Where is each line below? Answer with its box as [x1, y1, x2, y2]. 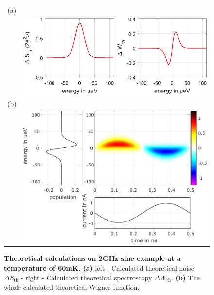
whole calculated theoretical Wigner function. [4, 282, 140, 292]
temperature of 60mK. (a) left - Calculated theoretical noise [4, 263, 194, 273]
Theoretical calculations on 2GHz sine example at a [4, 253, 181, 263]
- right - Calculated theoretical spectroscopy [20, 272, 152, 282]
